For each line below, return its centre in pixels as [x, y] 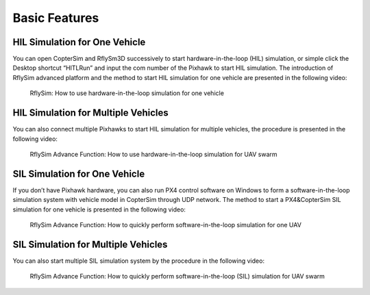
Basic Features [56, 18]
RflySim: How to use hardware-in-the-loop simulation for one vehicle [127, 93]
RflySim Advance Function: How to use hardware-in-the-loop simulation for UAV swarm [153, 154]
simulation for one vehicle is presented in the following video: [99, 209]
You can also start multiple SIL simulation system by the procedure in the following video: [139, 261]
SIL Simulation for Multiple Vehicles [90, 244]
